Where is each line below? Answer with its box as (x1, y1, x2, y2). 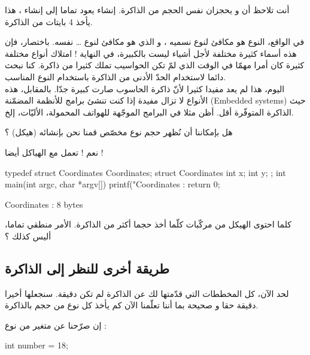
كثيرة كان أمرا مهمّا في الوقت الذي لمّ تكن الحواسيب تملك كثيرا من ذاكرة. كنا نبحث (5, 59, 305, 71)
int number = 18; (5, 339, 68, 351)
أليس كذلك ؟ (5, 229, 51, 242)
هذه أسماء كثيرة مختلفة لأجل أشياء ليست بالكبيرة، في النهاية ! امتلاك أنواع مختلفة (5, 47, 297, 59)
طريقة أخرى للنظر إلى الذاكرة (5, 259, 169, 277)
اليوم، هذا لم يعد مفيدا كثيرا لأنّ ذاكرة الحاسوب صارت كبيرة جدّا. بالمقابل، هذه (5, 82, 285, 95)
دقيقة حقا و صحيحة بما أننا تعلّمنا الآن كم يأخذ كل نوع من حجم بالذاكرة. (5, 299, 259, 311)
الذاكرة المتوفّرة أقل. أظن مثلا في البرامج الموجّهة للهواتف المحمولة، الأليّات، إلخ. (5, 105, 294, 118)
